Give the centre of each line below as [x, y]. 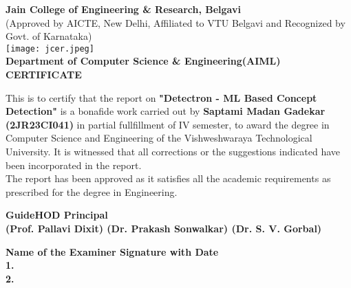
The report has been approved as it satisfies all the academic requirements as [168, 178]
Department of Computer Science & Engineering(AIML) [143, 61]
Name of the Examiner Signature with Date [112, 251]
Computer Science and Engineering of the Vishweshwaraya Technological [159, 138]
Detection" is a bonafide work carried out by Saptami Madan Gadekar [166, 111]
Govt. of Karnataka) [49, 36]
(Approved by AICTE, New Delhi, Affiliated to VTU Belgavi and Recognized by [175, 22]
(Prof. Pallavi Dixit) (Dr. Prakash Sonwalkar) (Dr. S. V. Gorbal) [164, 228]
